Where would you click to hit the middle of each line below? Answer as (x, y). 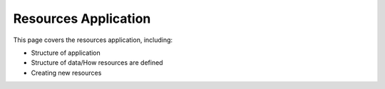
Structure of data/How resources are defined (97, 63)
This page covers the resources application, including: (93, 40)
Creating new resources (66, 73)
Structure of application (66, 53)
